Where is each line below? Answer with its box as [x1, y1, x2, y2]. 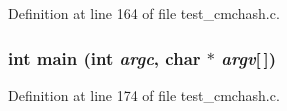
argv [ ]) [221, 45, 277, 70]
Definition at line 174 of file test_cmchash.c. [8, 84, 280, 105]
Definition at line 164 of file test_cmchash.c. [8, 3, 280, 23]
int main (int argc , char [8, 45, 201, 70]
